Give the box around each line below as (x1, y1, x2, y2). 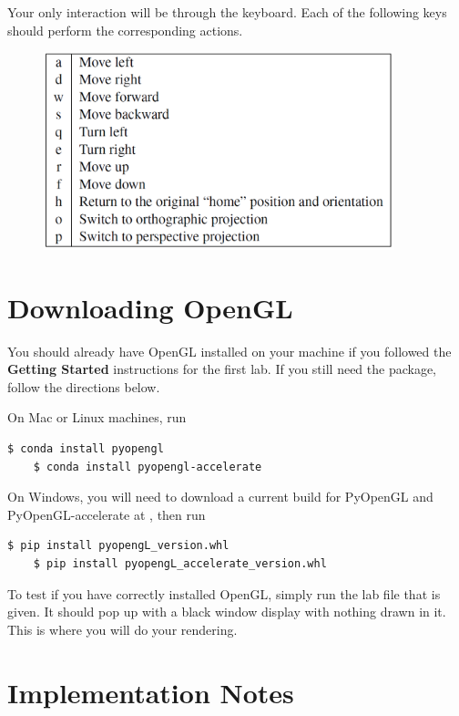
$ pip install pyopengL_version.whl (7, 539, 229, 553)
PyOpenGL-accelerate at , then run (7, 504, 206, 524)
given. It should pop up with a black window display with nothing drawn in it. (7, 602, 446, 621)
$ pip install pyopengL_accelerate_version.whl (33, 557, 327, 570)
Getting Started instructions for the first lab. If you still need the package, (7, 359, 437, 379)
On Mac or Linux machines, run (7, 408, 187, 427)
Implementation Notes (7, 673, 294, 711)
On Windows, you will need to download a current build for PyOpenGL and (7, 487, 433, 506)
